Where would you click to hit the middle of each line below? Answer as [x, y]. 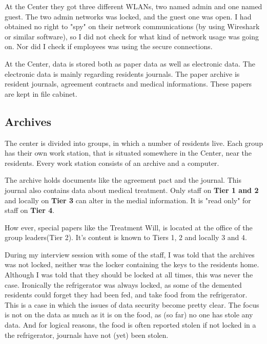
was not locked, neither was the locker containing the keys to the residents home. [132, 264]
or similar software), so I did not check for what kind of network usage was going [132, 36]
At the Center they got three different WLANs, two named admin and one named [133, 6]
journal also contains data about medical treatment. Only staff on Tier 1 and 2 [132, 190]
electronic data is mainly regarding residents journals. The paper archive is [122, 73]
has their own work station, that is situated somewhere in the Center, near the [128, 153]
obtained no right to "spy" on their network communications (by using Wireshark [132, 26]
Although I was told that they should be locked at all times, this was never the [129, 275]
